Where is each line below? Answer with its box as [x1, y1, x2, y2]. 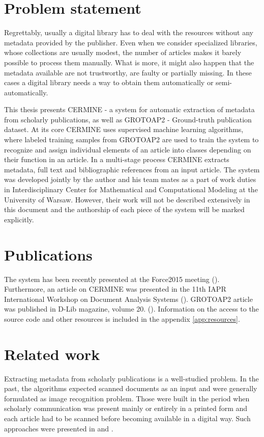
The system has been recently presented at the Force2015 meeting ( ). [4, 273, 220, 284]
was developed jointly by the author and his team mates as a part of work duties [4, 174, 256, 185]
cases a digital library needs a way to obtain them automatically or [4, 77, 214, 88]
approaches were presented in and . [4, 423, 113, 433]
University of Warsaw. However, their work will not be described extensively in [4, 194, 250, 204]
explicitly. [4, 214, 34, 224]
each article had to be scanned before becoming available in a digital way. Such [4, 413, 251, 423]
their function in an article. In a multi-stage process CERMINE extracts [4, 154, 229, 165]
